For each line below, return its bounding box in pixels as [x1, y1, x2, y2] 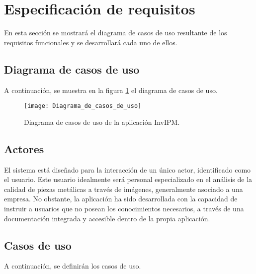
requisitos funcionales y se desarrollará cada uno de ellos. [4, 37, 177, 47]
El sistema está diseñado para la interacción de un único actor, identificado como [4, 164, 251, 175]
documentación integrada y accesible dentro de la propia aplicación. [4, 213, 210, 223]
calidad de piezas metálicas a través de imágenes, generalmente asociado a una [4, 183, 243, 194]
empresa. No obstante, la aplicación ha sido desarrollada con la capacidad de [4, 193, 238, 204]
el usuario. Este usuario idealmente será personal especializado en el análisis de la [4, 174, 253, 184]
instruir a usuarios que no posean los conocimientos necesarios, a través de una [4, 203, 244, 213]
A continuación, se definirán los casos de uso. [4, 261, 141, 271]
